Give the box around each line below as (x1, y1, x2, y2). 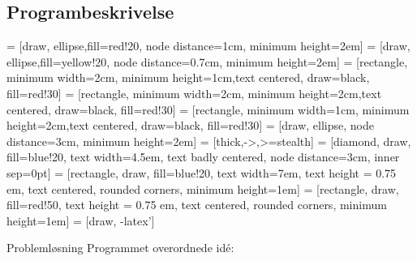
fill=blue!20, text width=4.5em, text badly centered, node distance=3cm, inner (6, 148, 400, 165)
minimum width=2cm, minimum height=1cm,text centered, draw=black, (6, 69, 370, 86)
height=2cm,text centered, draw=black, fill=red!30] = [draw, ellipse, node (6, 117, 374, 134)
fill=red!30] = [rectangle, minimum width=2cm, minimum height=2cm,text (6, 84, 382, 101)
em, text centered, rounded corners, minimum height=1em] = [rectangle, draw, (6, 180, 399, 197)
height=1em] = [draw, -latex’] (6, 212, 155, 229)
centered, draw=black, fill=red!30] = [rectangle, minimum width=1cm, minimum (6, 101, 410, 118)
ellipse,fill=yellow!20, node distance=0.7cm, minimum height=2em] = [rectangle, (6, 53, 408, 70)
